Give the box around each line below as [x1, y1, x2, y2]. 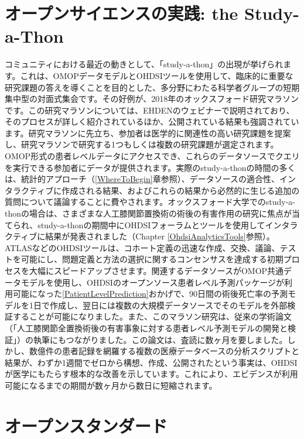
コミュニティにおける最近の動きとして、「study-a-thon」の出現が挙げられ [5, 58, 283, 70]
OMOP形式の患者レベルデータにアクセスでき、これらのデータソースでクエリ [5, 150, 300, 162]
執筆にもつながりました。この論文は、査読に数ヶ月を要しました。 [33, 333, 288, 345]
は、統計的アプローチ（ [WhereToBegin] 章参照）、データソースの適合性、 [5, 173, 279, 185]
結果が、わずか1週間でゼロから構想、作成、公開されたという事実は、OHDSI [5, 356, 298, 368]
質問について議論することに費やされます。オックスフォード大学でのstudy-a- [5, 196, 296, 208]
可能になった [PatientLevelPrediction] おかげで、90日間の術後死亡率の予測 [12, 287, 288, 300]
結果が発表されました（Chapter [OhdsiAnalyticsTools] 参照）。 [45, 230, 275, 242]
